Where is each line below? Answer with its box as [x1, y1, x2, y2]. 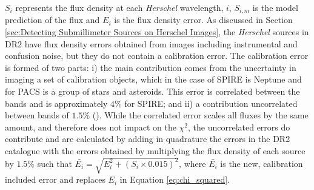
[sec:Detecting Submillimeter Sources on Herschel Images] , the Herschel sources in [5, 25, 309, 38]
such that [37, 157, 72, 169]
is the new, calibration [220, 157, 303, 169]
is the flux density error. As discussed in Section [114, 13, 293, 26]
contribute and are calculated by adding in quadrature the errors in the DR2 [5, 132, 290, 145]
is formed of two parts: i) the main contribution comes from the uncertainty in [5, 61, 296, 73]
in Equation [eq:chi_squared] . [119, 173, 230, 186]
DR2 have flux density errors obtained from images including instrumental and [5, 37, 298, 50]
